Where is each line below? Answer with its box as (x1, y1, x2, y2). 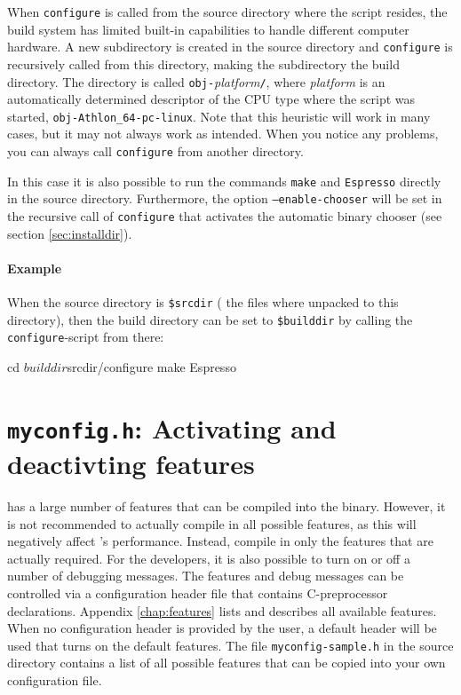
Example (7, 258, 62, 277)
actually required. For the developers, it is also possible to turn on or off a (7, 549, 410, 567)
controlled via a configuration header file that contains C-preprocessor (7, 583, 388, 602)
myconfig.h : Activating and (7, 409, 337, 446)
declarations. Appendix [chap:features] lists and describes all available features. (7, 601, 437, 620)
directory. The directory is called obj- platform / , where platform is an (7, 72, 385, 91)
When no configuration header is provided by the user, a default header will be (7, 619, 437, 637)
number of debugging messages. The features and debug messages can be (7, 566, 404, 585)
